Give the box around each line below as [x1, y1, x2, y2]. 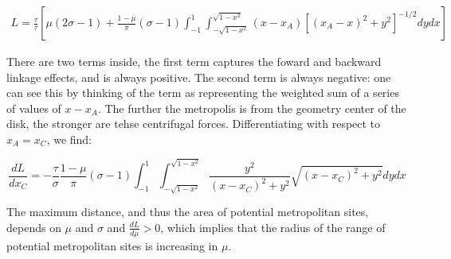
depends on [6, 218, 61, 235]
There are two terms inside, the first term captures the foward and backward [6, 53, 382, 70]
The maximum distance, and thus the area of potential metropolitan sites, [6, 203, 369, 220]
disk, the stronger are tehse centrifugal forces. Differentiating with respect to [6, 115, 381, 132]
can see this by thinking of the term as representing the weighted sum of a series [6, 84, 399, 101]
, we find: [46, 131, 92, 147]
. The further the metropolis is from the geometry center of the [97, 99, 406, 116]
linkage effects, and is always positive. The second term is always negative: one [6, 68, 391, 85]
